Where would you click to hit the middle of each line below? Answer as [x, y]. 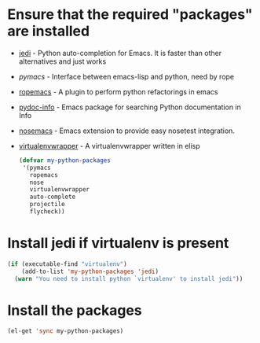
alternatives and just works [62, 61]
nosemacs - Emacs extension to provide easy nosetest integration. [126, 131]
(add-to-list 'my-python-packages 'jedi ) [90, 271]
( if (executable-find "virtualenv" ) [67, 264]
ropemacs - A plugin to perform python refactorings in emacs [118, 91]
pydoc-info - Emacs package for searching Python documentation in [130, 107]
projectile [47, 205]
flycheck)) [47, 212]
